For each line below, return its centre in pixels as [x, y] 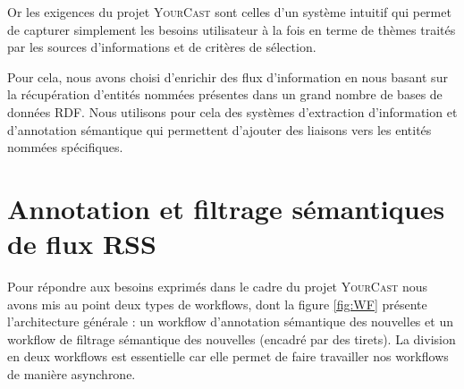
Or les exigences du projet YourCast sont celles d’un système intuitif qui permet [229, 12]
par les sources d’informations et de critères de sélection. [162, 47]
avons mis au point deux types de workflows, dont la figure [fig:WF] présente [217, 304]
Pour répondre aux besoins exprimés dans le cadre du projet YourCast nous [217, 287]
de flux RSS [82, 244]
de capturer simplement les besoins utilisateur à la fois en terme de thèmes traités [232, 29]
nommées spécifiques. [65, 147]
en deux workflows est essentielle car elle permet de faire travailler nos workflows [228, 356]
